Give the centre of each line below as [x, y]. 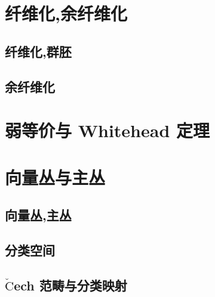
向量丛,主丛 [38, 215]
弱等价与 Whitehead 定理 [107, 130]
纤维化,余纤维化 [66, 13]
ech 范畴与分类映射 [70, 285]
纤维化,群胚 [38, 51]
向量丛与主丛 [55, 177]
